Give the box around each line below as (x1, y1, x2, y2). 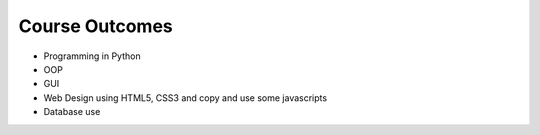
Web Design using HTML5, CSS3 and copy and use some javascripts (43, 91, 328, 104)
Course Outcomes (18, 15, 174, 37)
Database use (43, 106, 101, 118)
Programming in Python (43, 50, 141, 62)
